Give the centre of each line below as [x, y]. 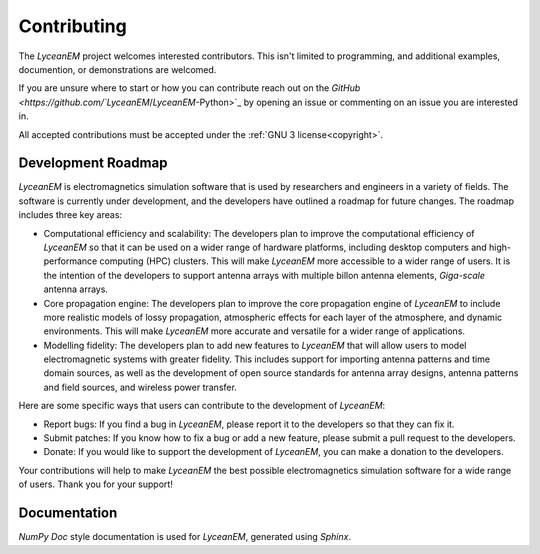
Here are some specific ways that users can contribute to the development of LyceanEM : [202, 406]
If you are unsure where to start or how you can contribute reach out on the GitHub [189, 88]
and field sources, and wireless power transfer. [140, 387]
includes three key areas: [70, 215]
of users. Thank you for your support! [96, 484]
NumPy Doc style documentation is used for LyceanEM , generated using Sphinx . [185, 537]
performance [70, 261]
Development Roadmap [93, 163]
